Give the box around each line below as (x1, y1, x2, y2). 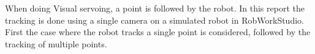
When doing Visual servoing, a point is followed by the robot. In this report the (5, 2, 305, 14)
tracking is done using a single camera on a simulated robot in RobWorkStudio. (5, 13, 304, 26)
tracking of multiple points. (5, 37, 107, 50)
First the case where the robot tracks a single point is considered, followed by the (5, 25, 311, 38)
